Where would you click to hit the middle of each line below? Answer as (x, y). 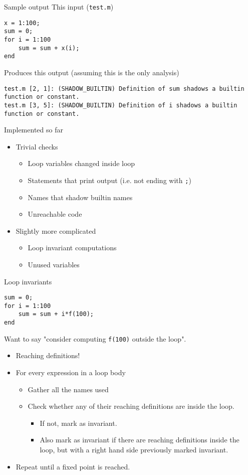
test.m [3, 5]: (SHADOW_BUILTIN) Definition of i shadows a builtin (121, 105)
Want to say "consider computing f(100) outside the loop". (95, 338)
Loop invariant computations (72, 248)
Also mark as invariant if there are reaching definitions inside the (140, 440)
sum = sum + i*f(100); (56, 314)
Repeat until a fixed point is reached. (73, 466)
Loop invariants (28, 281)
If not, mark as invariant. (78, 423)
